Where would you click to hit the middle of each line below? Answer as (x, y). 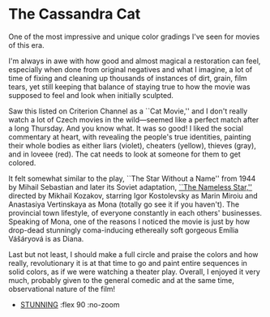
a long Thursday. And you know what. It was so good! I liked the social (126, 128)
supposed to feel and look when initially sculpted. (91, 95)
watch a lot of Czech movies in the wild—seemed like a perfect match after (134, 119)
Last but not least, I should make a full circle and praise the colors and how (133, 254)
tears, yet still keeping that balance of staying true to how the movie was (129, 87)
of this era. (26, 45)
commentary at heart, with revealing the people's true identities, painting (130, 137)
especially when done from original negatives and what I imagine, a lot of (131, 69)
